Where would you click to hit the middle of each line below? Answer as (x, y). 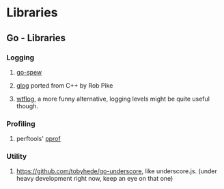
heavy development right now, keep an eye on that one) (95, 179)
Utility (17, 157)
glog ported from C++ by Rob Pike (65, 85)
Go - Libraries (36, 38)
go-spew (29, 72)
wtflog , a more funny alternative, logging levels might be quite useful (113, 99)
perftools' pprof (38, 139)
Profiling (21, 123)
